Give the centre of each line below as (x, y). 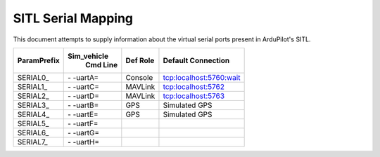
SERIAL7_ (33, 142)
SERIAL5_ (33, 123)
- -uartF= (83, 123)
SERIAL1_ (32, 86)
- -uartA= (83, 77)
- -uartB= (83, 105)
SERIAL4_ (33, 114)
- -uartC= (83, 86)
